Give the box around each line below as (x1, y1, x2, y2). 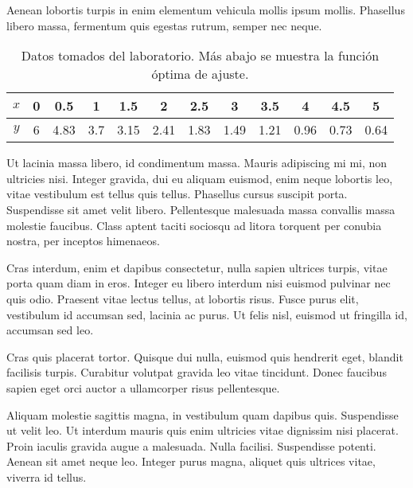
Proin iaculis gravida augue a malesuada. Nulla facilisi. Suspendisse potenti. (6, 437, 376, 454)
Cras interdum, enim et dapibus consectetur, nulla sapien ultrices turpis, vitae (6, 259, 388, 275)
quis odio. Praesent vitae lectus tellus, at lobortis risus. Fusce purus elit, (6, 290, 359, 306)
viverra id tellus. (6, 468, 87, 485)
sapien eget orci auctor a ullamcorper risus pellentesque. (6, 379, 280, 396)
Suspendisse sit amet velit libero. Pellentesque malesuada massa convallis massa (6, 201, 395, 217)
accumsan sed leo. (6, 322, 94, 338)
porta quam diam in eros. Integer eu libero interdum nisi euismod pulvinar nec (6, 275, 391, 291)
